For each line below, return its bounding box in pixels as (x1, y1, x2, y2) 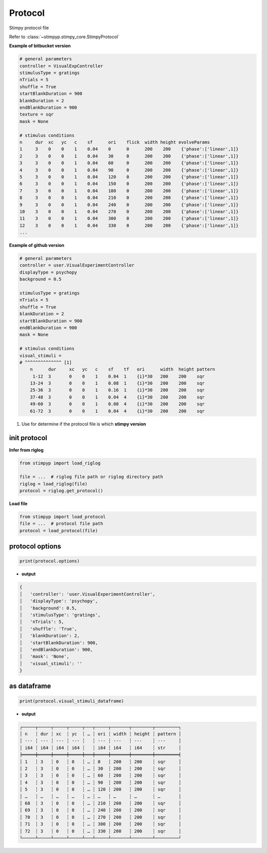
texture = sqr (19, 112, 54, 117)
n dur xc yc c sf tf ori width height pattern (30, 367, 215, 372)
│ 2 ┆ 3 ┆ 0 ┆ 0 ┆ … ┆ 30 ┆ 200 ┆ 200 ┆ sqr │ (19, 766, 181, 771)
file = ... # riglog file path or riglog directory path (19, 474, 163, 480)
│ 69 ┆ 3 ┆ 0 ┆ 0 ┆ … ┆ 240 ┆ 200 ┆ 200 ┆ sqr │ (19, 807, 181, 813)
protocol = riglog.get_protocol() (19, 488, 103, 494)
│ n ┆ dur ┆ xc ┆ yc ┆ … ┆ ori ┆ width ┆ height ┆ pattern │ (19, 731, 181, 737)
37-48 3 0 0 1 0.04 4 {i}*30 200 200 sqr (30, 394, 205, 400)
